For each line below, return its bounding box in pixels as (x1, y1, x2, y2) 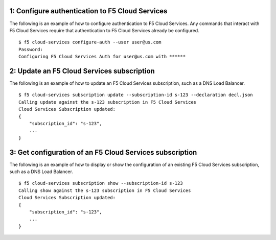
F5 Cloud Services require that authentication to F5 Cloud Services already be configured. (9, 27, 199, 33)
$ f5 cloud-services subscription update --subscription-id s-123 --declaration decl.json (18, 92, 253, 98)
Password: (18, 46, 43, 52)
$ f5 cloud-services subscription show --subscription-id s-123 (18, 180, 183, 186)
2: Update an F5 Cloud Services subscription (9, 66, 155, 75)
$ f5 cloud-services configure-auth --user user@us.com (18, 39, 162, 45)
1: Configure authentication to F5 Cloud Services (9, 7, 168, 15)
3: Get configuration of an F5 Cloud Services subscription (9, 148, 197, 157)
